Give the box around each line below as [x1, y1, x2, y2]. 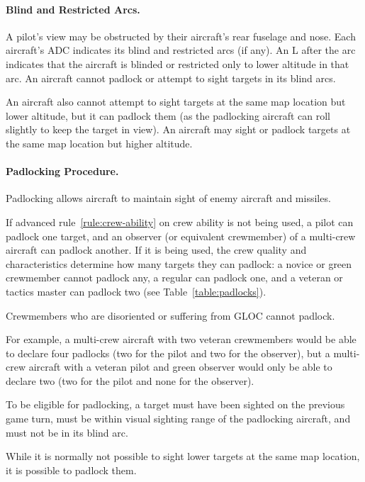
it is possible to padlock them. [6, 462, 137, 477]
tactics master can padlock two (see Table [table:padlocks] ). [6, 284, 266, 298]
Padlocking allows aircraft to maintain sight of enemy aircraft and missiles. [6, 191, 331, 206]
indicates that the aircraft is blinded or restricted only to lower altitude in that [6, 56, 349, 71]
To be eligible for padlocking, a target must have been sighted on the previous [6, 397, 345, 412]
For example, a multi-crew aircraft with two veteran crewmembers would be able [6, 332, 356, 347]
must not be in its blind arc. [6, 425, 128, 439]
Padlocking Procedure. [6, 164, 119, 179]
